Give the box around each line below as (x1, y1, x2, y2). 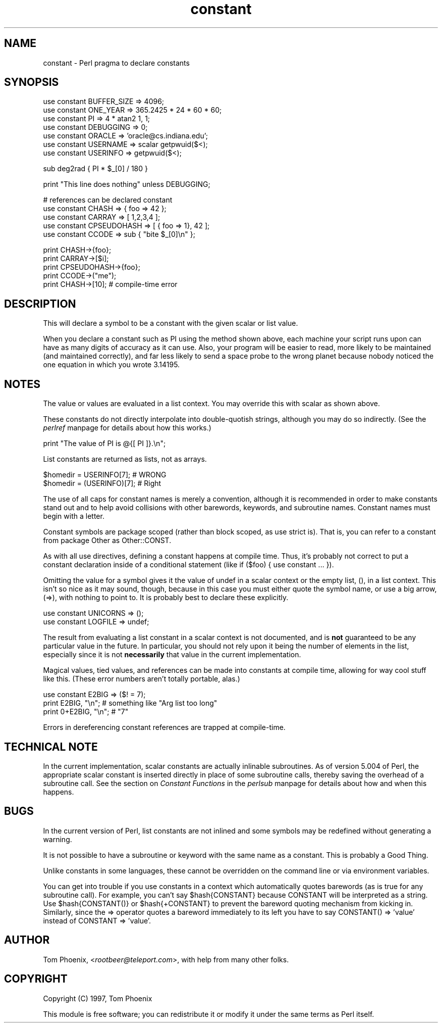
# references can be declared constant (43, 195, 173, 205)
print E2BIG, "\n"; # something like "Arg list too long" (43, 699, 217, 708)
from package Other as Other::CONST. (43, 536, 172, 545)
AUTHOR (4, 934, 50, 947)
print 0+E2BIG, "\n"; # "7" (43, 707, 129, 716)
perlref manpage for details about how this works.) (43, 423, 211, 432)
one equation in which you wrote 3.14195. (43, 360, 180, 369)
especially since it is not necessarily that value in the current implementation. (43, 650, 301, 659)
